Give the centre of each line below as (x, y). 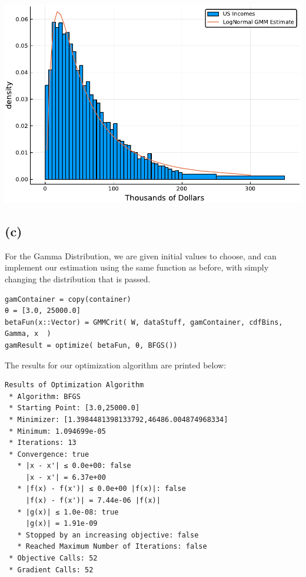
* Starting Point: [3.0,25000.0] (74, 408)
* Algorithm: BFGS (45, 396)
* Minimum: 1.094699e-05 (57, 431)
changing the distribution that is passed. (78, 278)
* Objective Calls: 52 (53, 558)
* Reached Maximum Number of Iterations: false (112, 547)
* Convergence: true (49, 454)
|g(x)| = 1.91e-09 (61, 524)
